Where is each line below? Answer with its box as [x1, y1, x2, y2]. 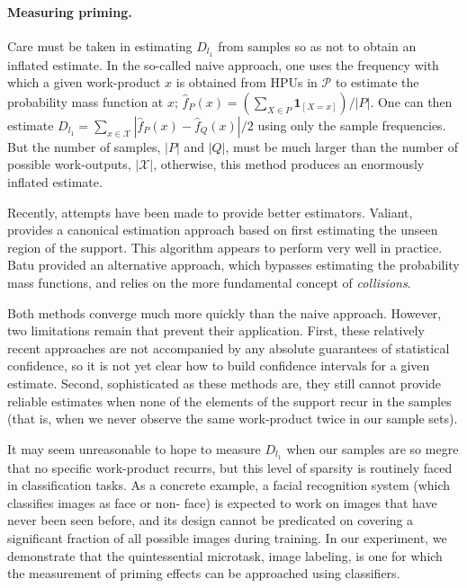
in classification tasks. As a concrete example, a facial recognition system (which [7, 476, 451, 494]
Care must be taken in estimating [7, 36, 193, 55]
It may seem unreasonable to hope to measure [7, 439, 261, 458]
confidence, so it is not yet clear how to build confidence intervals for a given [7, 356, 430, 375]
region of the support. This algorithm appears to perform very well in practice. [7, 237, 443, 256]
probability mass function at [7, 92, 164, 111]
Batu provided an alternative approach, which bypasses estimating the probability [7, 255, 460, 274]
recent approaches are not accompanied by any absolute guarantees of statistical [7, 338, 450, 357]
